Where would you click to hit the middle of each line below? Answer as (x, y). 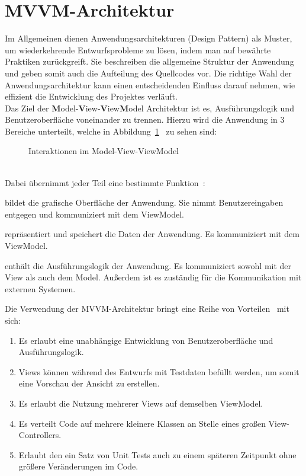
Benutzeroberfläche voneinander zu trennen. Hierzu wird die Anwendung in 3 (145, 119)
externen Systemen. (40, 288)
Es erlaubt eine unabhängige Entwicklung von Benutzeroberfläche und (146, 340)
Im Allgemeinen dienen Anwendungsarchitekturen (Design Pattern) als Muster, (149, 38)
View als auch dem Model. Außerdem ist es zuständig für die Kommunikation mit (153, 277)
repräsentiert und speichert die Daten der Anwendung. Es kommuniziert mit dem (152, 234)
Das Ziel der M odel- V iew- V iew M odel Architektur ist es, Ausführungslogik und (149, 108)
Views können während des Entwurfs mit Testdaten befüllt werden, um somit (159, 371)
